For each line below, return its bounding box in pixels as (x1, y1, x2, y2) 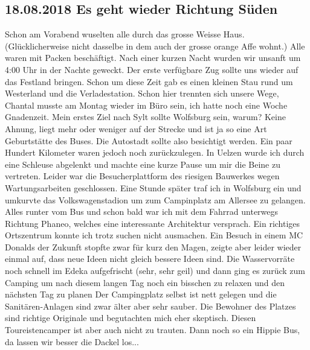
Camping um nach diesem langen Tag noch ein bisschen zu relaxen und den (5, 276, 285, 288)
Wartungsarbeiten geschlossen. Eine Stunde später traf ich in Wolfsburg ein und (5, 181, 302, 194)
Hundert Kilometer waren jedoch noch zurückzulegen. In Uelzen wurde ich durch (5, 146, 305, 159)
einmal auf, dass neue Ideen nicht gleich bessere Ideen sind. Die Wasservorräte (5, 252, 295, 265)
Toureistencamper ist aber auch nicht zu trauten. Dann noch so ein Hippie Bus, (5, 323, 300, 336)
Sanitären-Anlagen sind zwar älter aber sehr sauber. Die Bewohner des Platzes (5, 299, 296, 312)
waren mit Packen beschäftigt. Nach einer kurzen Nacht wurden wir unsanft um (5, 51, 301, 64)
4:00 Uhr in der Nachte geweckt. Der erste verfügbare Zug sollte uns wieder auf (5, 63, 299, 75)
